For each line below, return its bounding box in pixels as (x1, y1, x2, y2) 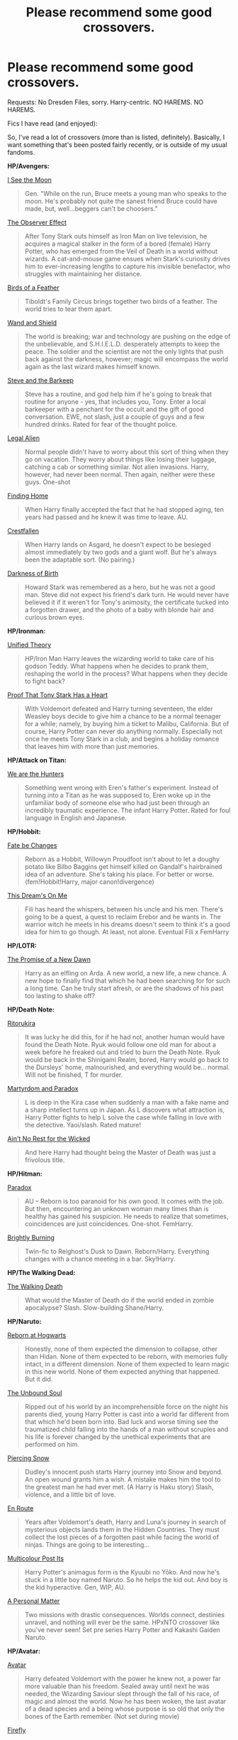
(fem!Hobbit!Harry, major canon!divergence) (24, 877, 154, 886)
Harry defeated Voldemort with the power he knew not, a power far (24, 1674, 221, 1682)
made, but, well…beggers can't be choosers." (24, 204, 158, 213)
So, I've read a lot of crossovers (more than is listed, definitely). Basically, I (7, 133, 225, 141)
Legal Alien (7, 434, 40, 442)
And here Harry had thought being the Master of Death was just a (24, 1148, 216, 1156)
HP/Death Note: (7, 1005, 55, 1014)
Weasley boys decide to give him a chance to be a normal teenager (24, 711, 222, 721)
